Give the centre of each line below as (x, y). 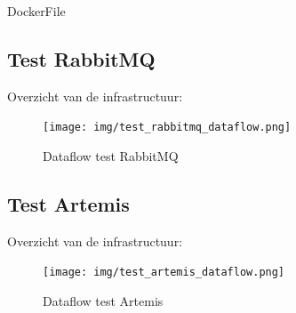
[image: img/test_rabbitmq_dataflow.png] (167, 128)
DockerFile (36, 11)
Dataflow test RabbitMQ (111, 156)
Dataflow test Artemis (103, 301)
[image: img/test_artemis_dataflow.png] (164, 273)
